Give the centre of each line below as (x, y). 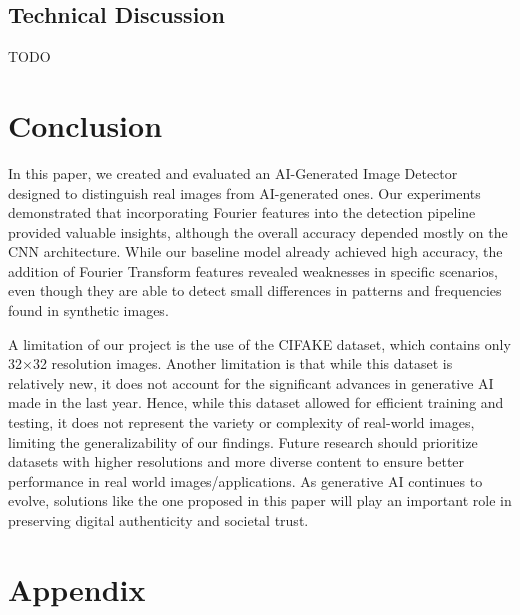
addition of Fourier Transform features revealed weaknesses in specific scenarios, (253, 270)
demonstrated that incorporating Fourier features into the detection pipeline (242, 212)
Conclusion (85, 124)
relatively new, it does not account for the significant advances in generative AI (251, 382)
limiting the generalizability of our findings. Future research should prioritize (243, 441)
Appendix (77, 588)
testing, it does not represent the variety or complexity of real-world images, (241, 422)
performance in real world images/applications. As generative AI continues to (245, 480)
